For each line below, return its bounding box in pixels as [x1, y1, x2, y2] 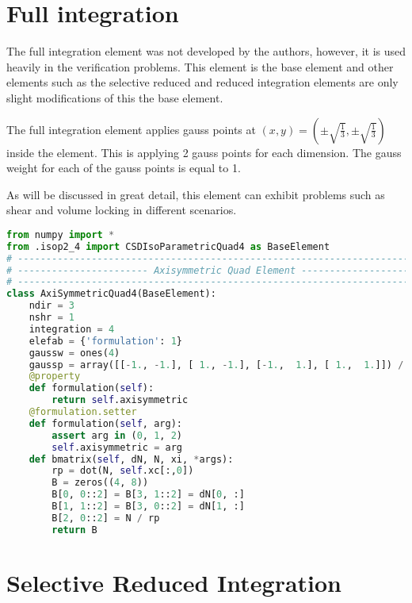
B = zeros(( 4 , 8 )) [51, 477, 149, 489]
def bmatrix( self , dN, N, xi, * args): [29, 453, 234, 465]
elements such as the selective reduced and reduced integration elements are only [6, 74, 399, 90]
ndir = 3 [29, 300, 74, 312]
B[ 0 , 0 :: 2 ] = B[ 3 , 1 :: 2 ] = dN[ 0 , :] [51, 489, 245, 501]
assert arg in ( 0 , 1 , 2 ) [51, 429, 183, 441]
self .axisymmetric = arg [51, 441, 182, 453]
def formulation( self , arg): [29, 417, 182, 429]
